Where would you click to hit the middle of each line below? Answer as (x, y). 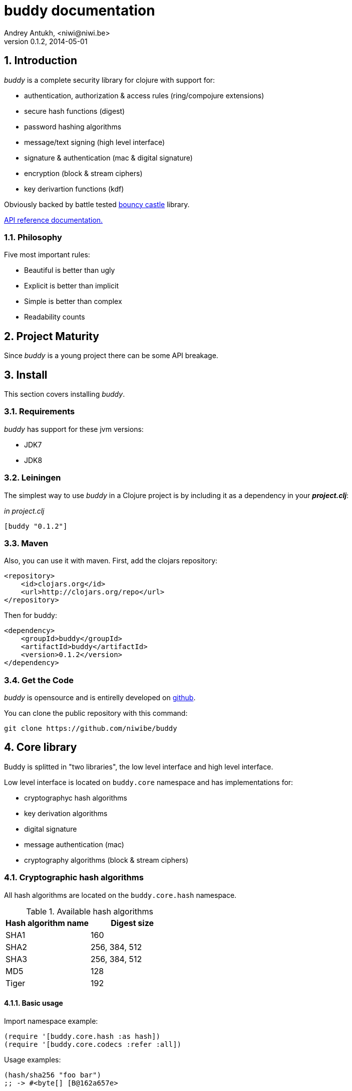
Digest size (132, 923)
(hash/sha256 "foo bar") (53, 1075)
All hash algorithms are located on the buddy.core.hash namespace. (120, 895)
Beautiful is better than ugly (70, 270)
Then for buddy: (31, 615)
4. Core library (41, 747)
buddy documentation (80, 11)
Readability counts (55, 317)
